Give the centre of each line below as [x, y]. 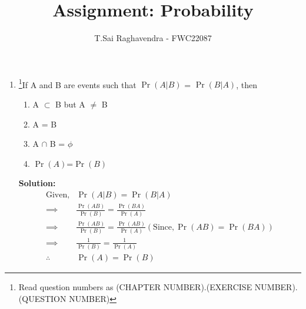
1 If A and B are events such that [77, 83]
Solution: [37, 183]
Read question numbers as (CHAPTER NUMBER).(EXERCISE [135, 287]
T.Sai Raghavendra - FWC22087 [153, 38]
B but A [70, 104]
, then [247, 84]
